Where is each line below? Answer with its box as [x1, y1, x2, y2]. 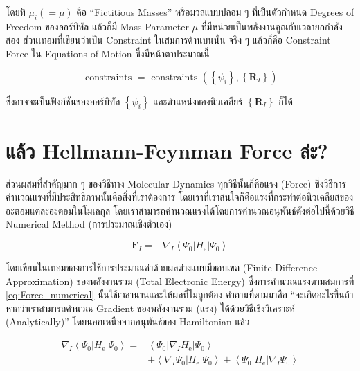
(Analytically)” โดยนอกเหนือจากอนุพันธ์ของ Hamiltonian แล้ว [6, 314, 250, 329]
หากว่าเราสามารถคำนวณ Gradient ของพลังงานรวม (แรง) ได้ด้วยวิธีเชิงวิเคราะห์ [6, 300, 295, 315]
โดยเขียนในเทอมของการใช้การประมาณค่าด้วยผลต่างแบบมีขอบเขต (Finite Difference [6, 260, 318, 275]
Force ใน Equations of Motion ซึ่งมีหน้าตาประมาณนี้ [6, 46, 210, 60]
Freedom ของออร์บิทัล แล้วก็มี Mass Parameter [6, 19, 189, 33]
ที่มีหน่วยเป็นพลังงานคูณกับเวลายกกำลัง [201, 19, 343, 33]
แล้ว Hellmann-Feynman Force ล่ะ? [6, 136, 328, 164]
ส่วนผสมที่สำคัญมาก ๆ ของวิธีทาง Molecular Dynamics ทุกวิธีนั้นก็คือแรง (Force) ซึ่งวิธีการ [6, 176, 346, 190]
